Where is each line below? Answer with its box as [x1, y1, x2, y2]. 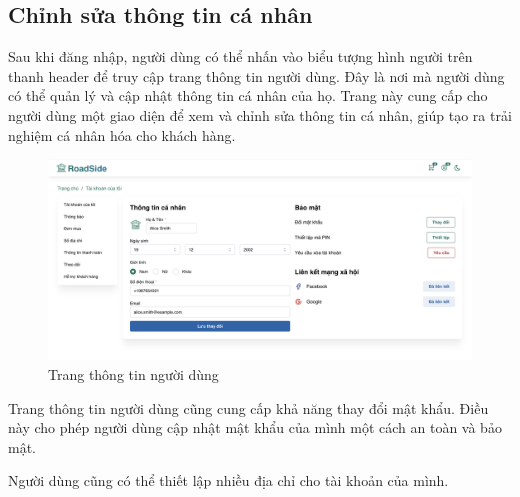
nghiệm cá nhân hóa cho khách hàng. [8, 124, 236, 145]
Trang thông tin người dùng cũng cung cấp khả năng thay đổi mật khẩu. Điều [8, 397, 489, 418]
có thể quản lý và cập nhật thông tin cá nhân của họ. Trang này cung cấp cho [8, 85, 488, 106]
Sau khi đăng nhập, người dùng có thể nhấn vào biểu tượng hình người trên [8, 46, 473, 67]
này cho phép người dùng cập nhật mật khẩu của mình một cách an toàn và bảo [8, 417, 502, 438]
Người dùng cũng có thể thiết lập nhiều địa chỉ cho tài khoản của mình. [8, 470, 449, 491]
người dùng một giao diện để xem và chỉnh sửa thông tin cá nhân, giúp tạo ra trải [8, 104, 512, 125]
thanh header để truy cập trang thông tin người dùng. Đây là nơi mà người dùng [8, 65, 505, 86]
